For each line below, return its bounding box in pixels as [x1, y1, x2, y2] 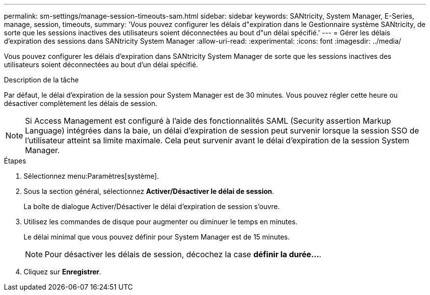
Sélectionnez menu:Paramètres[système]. [24, 172, 159, 180]
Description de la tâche [4, 76, 79, 84]
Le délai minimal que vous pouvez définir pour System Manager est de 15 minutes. [24, 233, 290, 241]
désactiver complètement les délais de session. [4, 99, 158, 107]
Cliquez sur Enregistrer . [24, 268, 102, 276]
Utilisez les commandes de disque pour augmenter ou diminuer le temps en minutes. [24, 217, 297, 226]
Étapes [4, 157, 27, 165]
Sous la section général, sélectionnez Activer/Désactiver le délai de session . [24, 187, 274, 195]
